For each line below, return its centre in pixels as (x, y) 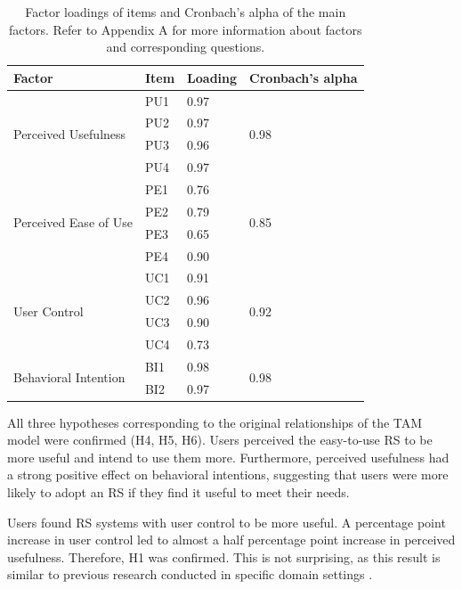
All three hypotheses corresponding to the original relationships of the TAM (215, 422)
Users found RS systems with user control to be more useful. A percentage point (227, 522)
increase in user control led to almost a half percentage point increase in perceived (231, 540)
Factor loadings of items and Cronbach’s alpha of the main (186, 12)
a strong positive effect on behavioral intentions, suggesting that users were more (228, 474)
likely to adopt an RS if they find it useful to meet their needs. (178, 492)
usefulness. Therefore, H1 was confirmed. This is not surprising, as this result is (224, 556)
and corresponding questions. (186, 47)
